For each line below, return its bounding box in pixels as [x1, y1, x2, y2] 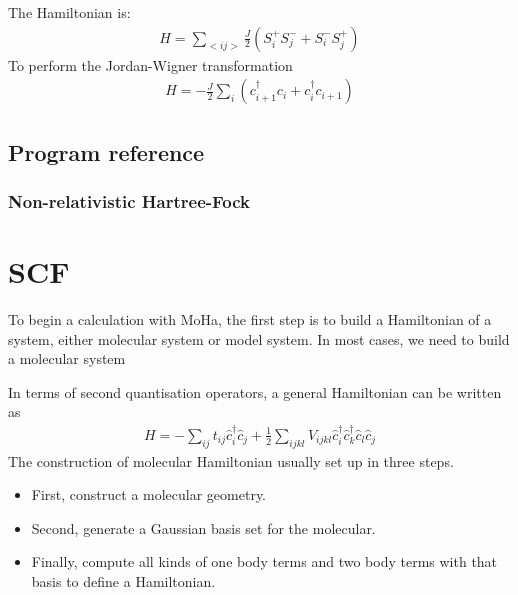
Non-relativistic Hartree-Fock [8, 188, 251, 213]
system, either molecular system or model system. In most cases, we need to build [8, 328, 510, 349]
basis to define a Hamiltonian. [31, 570, 216, 591]
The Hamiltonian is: [8, 2, 131, 22]
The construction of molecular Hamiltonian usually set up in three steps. [8, 450, 454, 471]
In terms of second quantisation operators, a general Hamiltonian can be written [8, 381, 502, 402]
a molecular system [8, 348, 126, 369]
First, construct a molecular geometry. [31, 484, 267, 505]
